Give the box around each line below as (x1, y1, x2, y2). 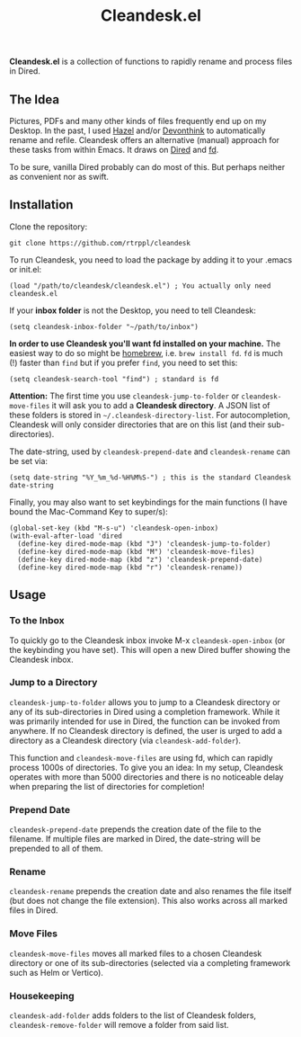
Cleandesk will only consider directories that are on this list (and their (9, 419, 266, 430)
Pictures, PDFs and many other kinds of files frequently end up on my (9, 116, 267, 126)
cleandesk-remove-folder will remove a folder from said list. (9, 1019, 229, 1030)
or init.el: (9, 264, 42, 274)
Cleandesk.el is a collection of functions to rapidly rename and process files (9, 56, 293, 67)
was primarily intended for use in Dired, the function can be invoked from (9, 716, 280, 727)
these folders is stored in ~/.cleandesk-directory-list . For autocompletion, (9, 409, 290, 420)
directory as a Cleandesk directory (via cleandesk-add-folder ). (9, 735, 241, 746)
